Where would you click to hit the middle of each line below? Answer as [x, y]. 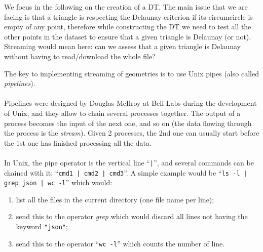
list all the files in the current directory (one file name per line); [115, 199]
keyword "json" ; [42, 226]
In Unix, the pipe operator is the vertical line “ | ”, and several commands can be [129, 162]
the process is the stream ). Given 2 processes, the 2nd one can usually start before [132, 133]
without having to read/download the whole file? [80, 56]
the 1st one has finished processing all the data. [78, 142]
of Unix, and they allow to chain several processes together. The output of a [122, 113]
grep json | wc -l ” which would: [58, 182]
